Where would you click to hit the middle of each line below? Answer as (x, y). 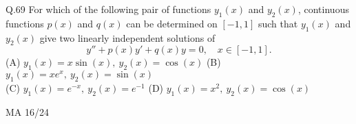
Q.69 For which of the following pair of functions (108, 9)
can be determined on (172, 23)
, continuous (323, 9)
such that (278, 23)
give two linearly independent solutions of (127, 37)
